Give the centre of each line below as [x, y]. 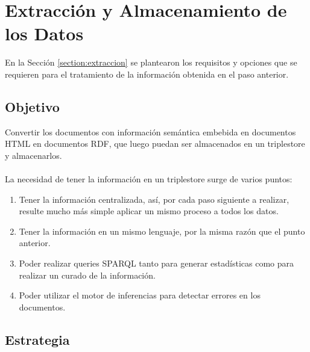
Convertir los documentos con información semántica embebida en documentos [150, 131]
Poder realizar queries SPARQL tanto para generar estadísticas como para [157, 263]
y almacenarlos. [33, 155]
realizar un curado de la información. [87, 275]
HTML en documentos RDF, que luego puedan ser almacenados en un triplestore [155, 144]
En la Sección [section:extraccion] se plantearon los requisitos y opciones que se [151, 62]
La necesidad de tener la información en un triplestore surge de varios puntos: [149, 179]
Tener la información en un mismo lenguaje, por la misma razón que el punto [162, 231]
